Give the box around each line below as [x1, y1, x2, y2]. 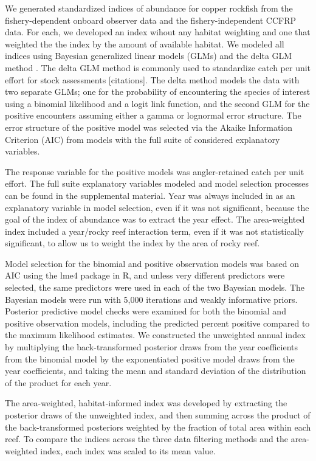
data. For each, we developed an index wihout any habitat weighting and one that [5, 26, 311, 38]
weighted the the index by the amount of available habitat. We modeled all [5, 37, 284, 50]
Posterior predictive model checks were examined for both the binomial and [5, 305, 286, 317]
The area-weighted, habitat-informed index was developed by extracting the [5, 397, 287, 409]
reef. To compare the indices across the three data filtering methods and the [5, 432, 288, 445]
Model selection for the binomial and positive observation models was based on [5, 257, 299, 269]
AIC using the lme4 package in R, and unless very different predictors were [5, 269, 285, 282]
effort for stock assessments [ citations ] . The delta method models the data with [5, 73, 300, 86]
